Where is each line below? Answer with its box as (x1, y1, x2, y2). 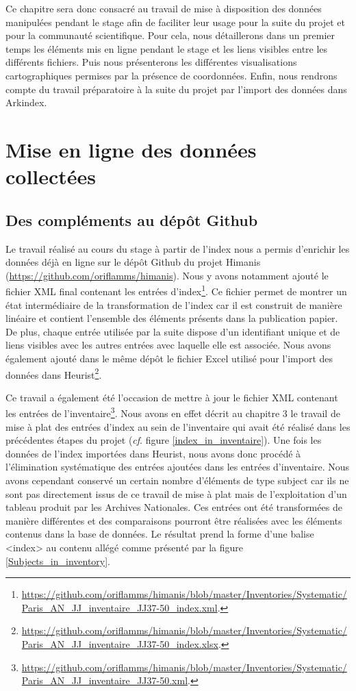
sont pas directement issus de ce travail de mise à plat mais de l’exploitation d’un (5, 486, 347, 501)
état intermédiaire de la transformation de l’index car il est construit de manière (5, 297, 342, 312)
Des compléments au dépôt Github (5, 209, 258, 230)
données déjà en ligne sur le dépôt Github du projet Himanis (5, 255, 261, 269)
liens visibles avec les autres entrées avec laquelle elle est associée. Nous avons (5, 338, 331, 352)
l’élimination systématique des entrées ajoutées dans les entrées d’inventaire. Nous (5, 460, 350, 474)
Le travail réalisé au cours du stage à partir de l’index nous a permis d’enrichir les (5, 241, 350, 255)
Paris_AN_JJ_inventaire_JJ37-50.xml (21, 673, 188, 688)
